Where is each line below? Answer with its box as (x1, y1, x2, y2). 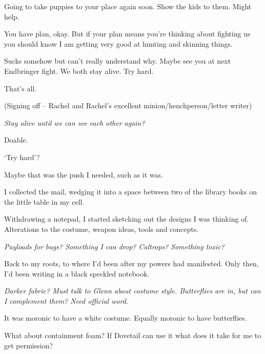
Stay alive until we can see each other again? (4, 117, 145, 128)
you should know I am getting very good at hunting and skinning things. (4, 38, 233, 49)
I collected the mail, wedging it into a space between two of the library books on (4, 186, 257, 197)
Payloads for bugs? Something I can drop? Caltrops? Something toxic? (4, 241, 225, 251)
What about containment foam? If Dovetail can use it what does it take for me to (4, 330, 261, 341)
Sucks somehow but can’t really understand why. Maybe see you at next (4, 55, 231, 66)
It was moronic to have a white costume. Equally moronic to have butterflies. (4, 312, 247, 323)
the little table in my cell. (4, 196, 85, 207)
